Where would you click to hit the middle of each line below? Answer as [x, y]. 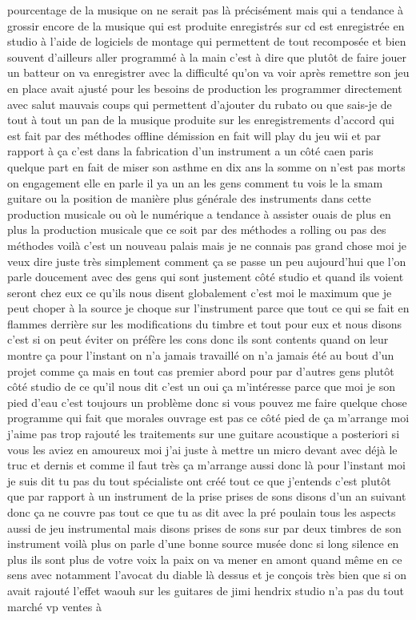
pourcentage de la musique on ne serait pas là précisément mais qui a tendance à [206, 10]
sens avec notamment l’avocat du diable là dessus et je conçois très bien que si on [207, 575]
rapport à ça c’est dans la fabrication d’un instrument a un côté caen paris [190, 151]
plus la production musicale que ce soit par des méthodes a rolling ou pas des [197, 229]
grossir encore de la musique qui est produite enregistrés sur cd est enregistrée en [206, 25]
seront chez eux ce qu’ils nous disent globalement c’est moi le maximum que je [200, 292]
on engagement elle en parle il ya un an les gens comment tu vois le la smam [195, 182]
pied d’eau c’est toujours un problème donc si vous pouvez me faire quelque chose [207, 402]
